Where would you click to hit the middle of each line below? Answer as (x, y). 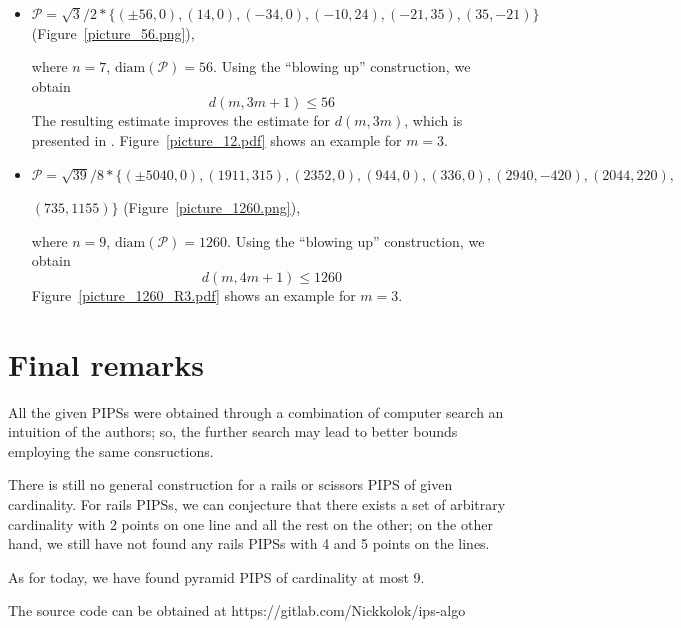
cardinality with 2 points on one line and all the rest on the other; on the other (250, 523)
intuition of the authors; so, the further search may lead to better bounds (233, 431)
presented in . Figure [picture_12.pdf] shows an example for (216, 139)
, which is (433, 120)
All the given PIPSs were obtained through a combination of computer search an (256, 411)
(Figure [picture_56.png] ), (113, 32)
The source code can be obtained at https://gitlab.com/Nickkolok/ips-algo (237, 610)
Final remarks (106, 363)
